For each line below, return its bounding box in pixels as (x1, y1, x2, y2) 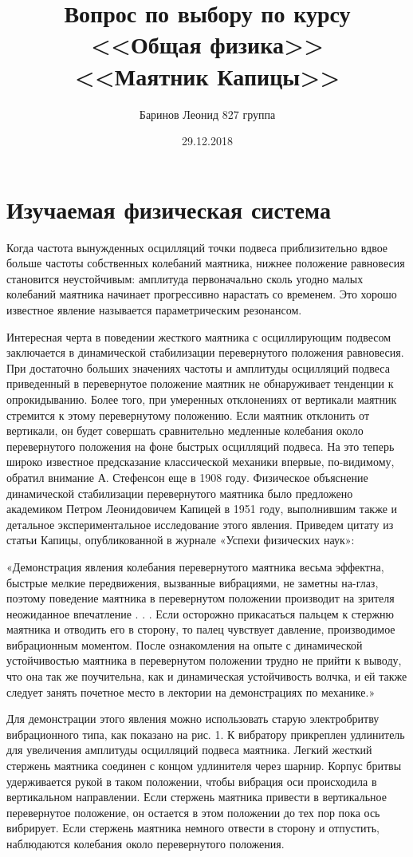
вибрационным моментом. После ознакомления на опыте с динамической (6, 636, 363, 653)
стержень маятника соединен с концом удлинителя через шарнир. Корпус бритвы (6, 757, 402, 774)
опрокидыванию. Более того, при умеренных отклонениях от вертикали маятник (6, 390, 397, 407)
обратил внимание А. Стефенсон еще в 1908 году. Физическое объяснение (6, 468, 368, 485)
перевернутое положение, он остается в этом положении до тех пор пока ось (6, 804, 380, 820)
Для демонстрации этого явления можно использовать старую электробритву (6, 710, 380, 727)
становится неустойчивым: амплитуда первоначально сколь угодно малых (6, 270, 364, 286)
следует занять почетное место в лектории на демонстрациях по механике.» (6, 683, 376, 700)
